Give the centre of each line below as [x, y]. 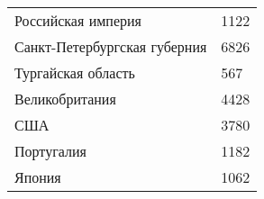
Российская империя [78, 20]
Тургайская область [75, 72]
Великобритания [65, 99]
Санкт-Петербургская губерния [111, 46]
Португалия [50, 151]
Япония [38, 177]
